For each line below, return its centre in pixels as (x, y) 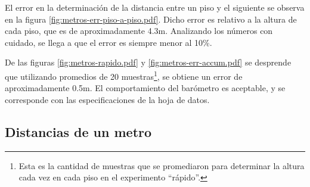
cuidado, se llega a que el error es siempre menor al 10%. (108, 42)
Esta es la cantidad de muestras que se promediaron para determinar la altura (162, 165)
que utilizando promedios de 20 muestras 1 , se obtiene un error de (124, 75)
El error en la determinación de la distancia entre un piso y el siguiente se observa (155, 7)
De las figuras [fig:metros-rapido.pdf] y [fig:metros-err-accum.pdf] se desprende (148, 62)
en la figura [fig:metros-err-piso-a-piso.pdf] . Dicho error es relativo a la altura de (151, 19)
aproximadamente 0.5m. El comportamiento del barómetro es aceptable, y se (145, 88)
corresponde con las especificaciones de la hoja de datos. (107, 99)
